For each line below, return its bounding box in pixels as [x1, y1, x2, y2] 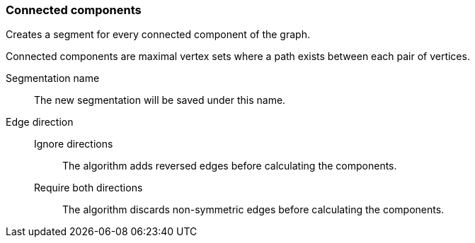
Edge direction [6, 116, 74, 129]
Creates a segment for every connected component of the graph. [6, 28, 310, 41]
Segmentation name [6, 72, 100, 85]
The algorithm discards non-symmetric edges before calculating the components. [62, 203, 445, 216]
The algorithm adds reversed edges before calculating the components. [62, 160, 397, 172]
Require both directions [34, 182, 143, 194]
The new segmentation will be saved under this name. [34, 94, 286, 107]
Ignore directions [34, 138, 113, 150]
